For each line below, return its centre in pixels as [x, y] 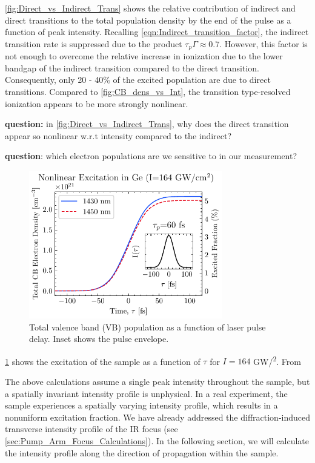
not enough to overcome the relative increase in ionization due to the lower [144, 56]
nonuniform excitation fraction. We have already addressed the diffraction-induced [158, 417]
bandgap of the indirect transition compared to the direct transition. [132, 67]
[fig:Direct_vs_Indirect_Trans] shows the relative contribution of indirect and [150, 8]
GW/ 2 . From [277, 360]
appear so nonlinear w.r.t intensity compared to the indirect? [118, 135]
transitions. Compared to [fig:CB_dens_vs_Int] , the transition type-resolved [148, 92]
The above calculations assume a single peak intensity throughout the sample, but [157, 382]
